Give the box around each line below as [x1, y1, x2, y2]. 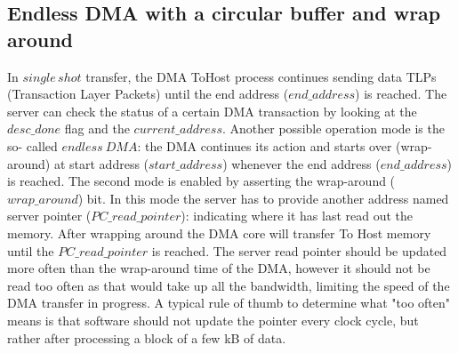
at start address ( [53, 154, 149, 172]
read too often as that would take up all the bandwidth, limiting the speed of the [7, 276, 450, 294]
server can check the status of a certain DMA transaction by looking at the [7, 101, 417, 120]
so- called [7, 136, 58, 155]
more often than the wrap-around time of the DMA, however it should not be [7, 259, 430, 277]
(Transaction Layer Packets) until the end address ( [7, 84, 289, 103]
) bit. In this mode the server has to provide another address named [77, 189, 449, 207]
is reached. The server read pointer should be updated [151, 241, 447, 260]
